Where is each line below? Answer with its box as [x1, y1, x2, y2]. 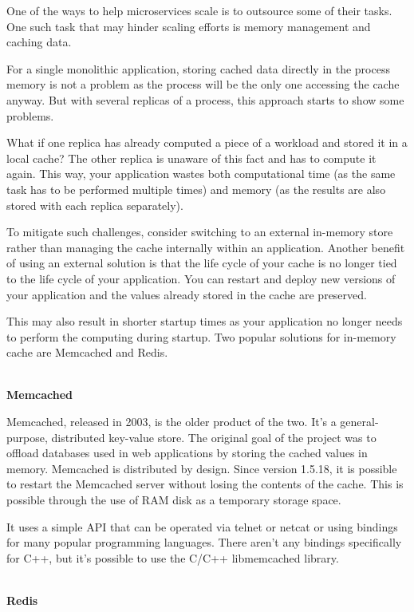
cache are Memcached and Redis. [6, 344, 168, 361]
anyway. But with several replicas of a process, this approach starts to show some [6, 91, 404, 108]
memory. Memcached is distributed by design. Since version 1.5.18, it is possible [6, 460, 397, 476]
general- [340, 413, 379, 430]
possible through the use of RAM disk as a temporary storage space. [6, 492, 341, 508]
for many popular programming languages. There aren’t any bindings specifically [6, 534, 402, 551]
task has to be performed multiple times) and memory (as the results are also [6, 180, 386, 197]
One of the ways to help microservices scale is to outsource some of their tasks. [6, 2, 392, 18]
